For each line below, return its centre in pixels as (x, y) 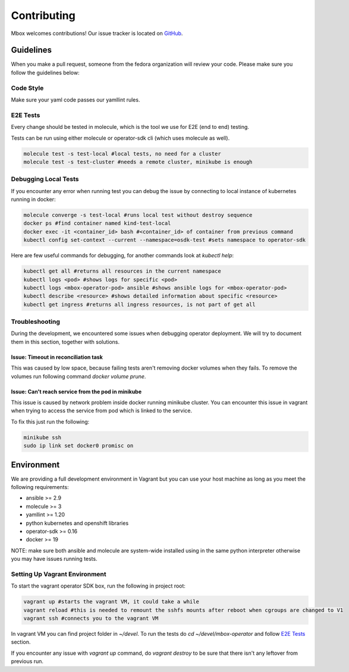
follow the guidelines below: (45, 72)
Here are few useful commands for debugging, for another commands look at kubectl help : (122, 255)
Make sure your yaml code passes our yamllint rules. (76, 100)
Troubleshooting (36, 322)
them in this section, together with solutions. (65, 342)
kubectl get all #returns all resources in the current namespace (122, 271)
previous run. (27, 661)
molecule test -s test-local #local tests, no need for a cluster (122, 154)
